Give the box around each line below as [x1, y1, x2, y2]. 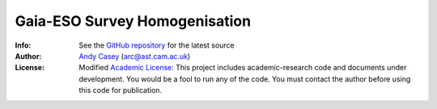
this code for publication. [78, 86, 162, 95]
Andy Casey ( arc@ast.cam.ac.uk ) [78, 51, 191, 61]
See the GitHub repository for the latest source [78, 40, 235, 50]
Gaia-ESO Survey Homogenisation [15, 12, 251, 30]
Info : [15, 40, 32, 50]
